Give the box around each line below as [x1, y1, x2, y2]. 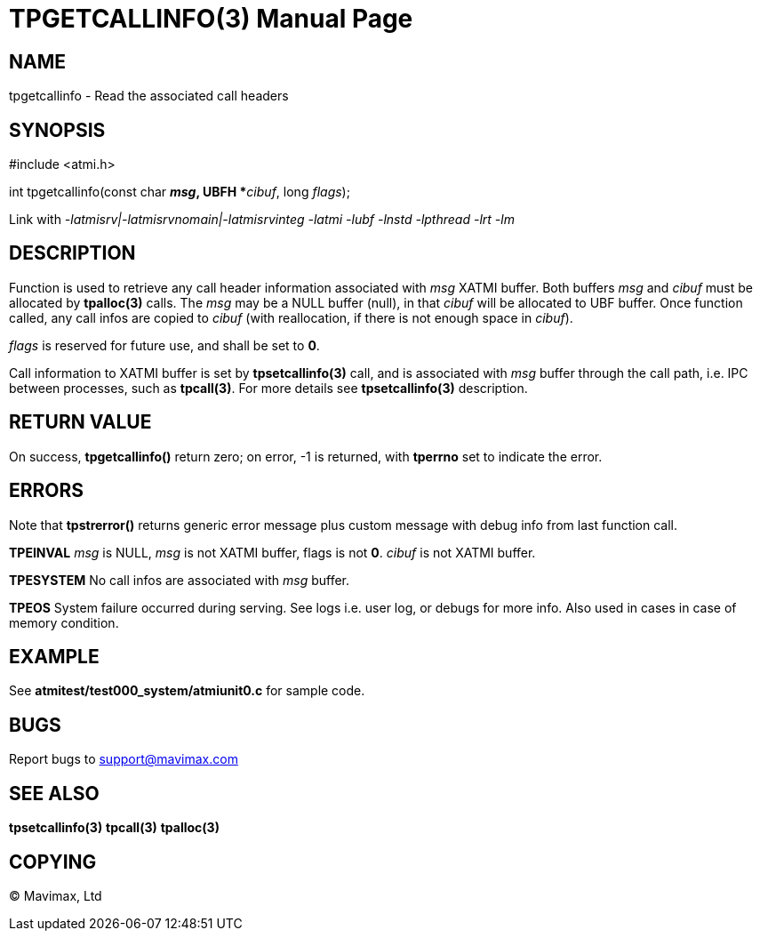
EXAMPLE [9, 645, 100, 668]
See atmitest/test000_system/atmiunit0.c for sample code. [9, 683, 365, 699]
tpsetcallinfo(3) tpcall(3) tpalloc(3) [9, 820, 220, 836]
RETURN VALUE [9, 411, 152, 434]
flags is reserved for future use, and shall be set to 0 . [9, 337, 320, 353]
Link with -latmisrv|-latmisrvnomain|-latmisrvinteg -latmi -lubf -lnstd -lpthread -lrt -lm [9, 212, 515, 228]
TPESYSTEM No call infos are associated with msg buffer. [9, 572, 350, 588]
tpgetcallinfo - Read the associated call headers [9, 88, 289, 104]
